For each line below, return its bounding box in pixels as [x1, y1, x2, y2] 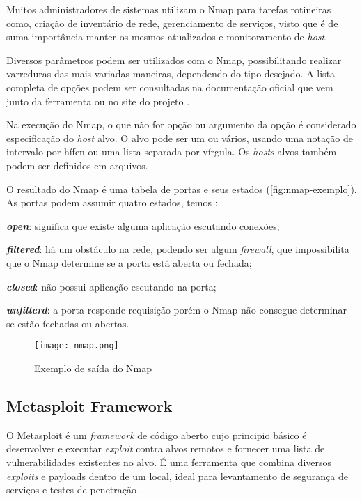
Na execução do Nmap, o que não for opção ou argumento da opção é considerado [6, 117, 356, 132]
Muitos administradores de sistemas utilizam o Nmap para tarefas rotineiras [6, 2, 331, 16]
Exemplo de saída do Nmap [34, 360, 152, 375]
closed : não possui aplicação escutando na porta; [6, 279, 217, 293]
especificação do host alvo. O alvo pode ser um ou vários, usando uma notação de [6, 130, 353, 145]
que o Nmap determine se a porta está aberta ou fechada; [6, 255, 252, 270]
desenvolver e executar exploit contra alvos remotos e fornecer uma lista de [6, 441, 325, 456]
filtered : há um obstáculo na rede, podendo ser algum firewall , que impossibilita [6, 242, 349, 256]
